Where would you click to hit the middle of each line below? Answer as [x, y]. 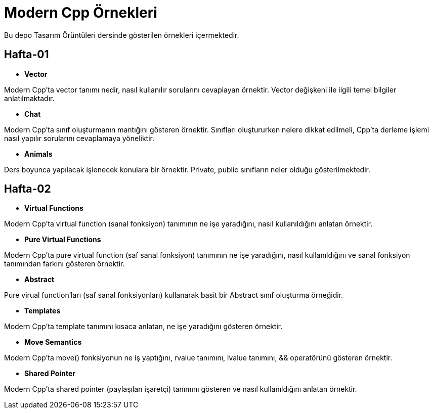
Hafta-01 [27, 55]
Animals [38, 154]
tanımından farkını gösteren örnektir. [64, 264]
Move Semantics [53, 342]
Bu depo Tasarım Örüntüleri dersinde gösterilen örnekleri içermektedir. [122, 35]
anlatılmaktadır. [29, 98]
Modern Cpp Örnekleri [81, 13]
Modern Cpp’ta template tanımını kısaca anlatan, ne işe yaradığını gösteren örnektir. [143, 327]
